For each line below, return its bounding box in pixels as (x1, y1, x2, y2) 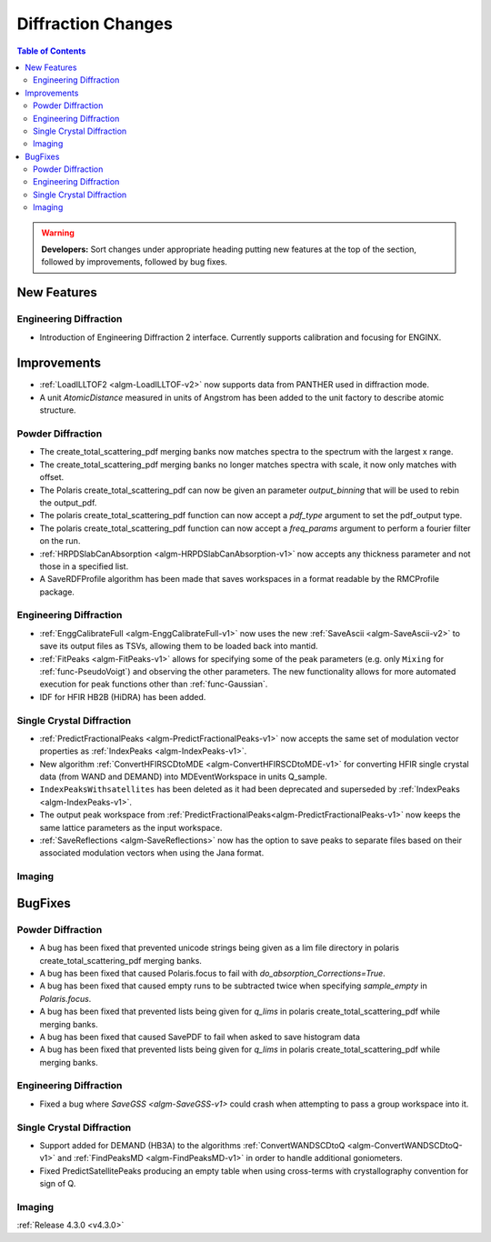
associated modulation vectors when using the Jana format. (39, 847, 265, 858)
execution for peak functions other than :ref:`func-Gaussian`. (39, 678, 268, 690)
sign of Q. (39, 1178, 76, 1189)
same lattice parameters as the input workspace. (39, 822, 223, 833)
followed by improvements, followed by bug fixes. (41, 256, 227, 267)
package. (39, 586, 75, 597)
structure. (39, 405, 76, 416)
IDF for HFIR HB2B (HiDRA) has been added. (39, 691, 206, 702)
